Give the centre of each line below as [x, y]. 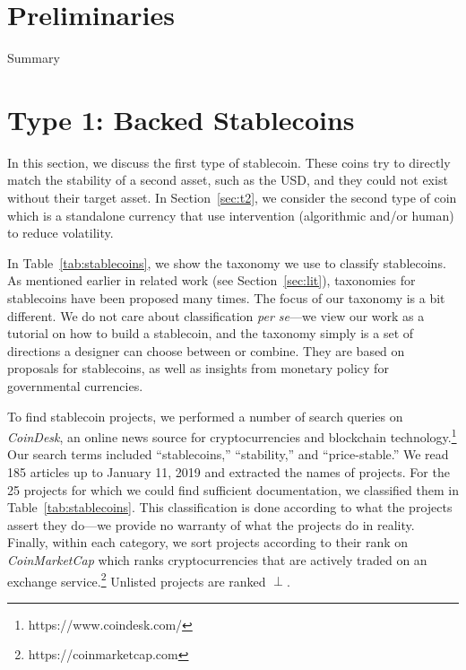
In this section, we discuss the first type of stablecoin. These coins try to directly [229, 162]
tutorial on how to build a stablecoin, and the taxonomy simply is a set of [211, 333]
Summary [34, 58]
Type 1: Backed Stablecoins [181, 119]
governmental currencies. [75, 385]
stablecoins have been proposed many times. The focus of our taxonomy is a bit [226, 298]
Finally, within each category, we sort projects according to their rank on [208, 542]
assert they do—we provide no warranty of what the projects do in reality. [211, 524]
